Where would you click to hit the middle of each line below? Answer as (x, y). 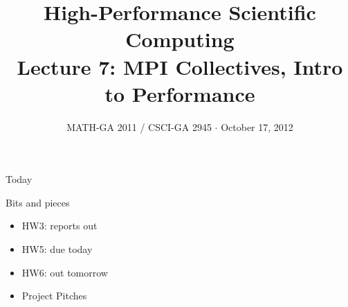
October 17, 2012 (257, 126)
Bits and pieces (38, 202)
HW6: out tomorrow (65, 272)
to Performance (180, 93)
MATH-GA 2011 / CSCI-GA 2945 (139, 126)
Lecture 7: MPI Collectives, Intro (180, 66)
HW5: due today (57, 249)
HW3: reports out (59, 226)
